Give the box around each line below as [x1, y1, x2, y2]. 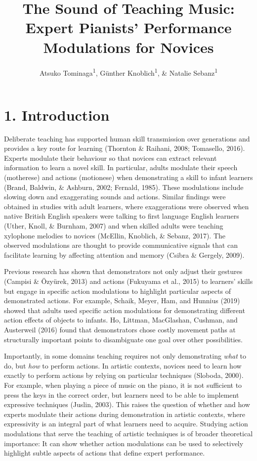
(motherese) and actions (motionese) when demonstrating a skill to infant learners [4, 172, 253, 183]
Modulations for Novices [43, 37, 214, 57]
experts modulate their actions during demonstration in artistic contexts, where [4, 409, 245, 419]
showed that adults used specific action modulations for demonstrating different [4, 305, 245, 315]
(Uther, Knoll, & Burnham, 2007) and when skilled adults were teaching [4, 221, 223, 231]
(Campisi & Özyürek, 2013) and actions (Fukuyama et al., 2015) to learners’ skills [4, 276, 253, 286]
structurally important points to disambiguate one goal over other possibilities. [4, 334, 243, 344]
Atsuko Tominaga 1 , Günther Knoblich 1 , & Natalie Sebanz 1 [39, 66, 217, 78]
